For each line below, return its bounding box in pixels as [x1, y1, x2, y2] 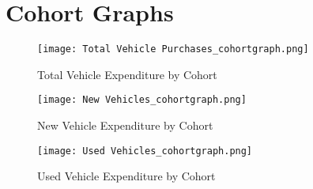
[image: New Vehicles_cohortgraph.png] [37, 94, 247, 106]
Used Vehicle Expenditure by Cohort [37, 168, 216, 184]
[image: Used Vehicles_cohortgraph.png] [37, 145, 253, 157]
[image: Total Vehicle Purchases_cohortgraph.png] [37, 43, 309, 55]
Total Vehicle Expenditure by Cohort [37, 66, 217, 82]
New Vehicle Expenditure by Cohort [37, 117, 213, 134]
